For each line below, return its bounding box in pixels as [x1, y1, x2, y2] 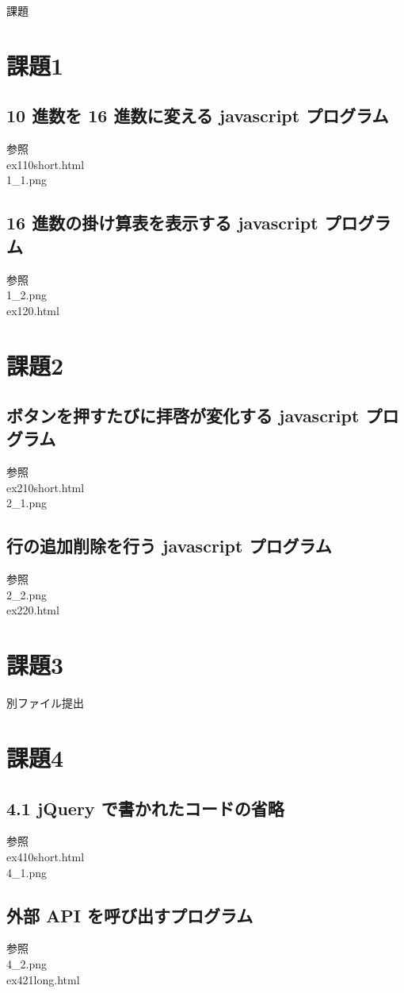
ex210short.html [6, 479, 85, 495]
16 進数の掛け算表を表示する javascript [6, 210, 318, 235]
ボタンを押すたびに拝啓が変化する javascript [6, 403, 360, 428]
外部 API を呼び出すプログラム [6, 903, 253, 927]
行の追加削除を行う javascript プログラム [6, 533, 332, 558]
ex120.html [6, 302, 59, 318]
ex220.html [6, 602, 59, 618]
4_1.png [6, 864, 47, 880]
